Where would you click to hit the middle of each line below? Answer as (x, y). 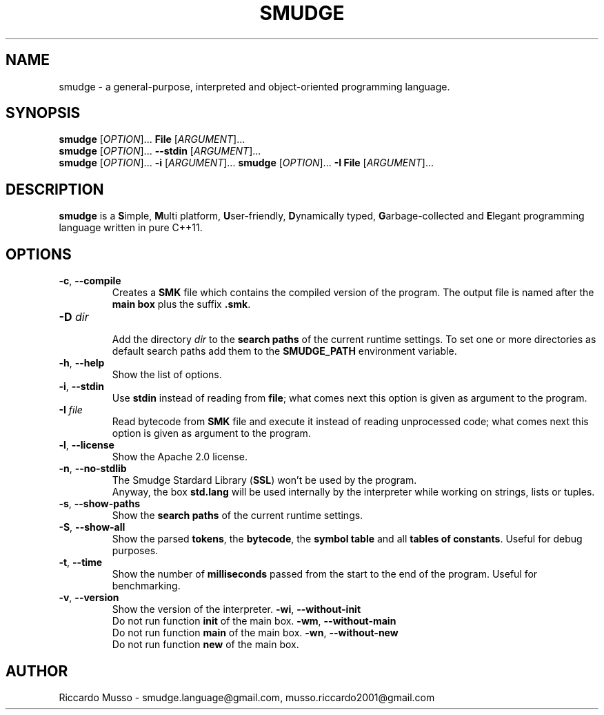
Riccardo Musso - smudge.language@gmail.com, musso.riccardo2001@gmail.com (247, 697)
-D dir (74, 317)
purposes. (135, 551)
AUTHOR (37, 671)
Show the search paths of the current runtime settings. (238, 516)
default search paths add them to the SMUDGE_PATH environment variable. (284, 351)
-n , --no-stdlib (93, 469)
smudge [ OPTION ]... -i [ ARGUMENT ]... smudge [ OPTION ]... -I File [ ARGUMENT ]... (246, 163)
